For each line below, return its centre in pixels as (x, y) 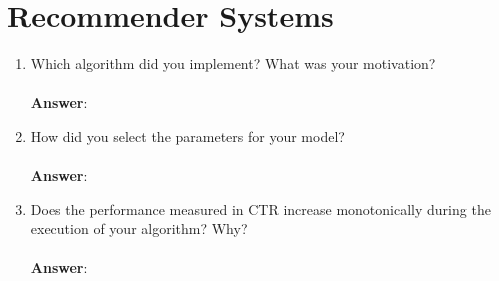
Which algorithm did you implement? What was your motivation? (233, 63)
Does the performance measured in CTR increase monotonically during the (260, 208)
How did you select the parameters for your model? (187, 135)
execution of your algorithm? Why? (139, 228)
